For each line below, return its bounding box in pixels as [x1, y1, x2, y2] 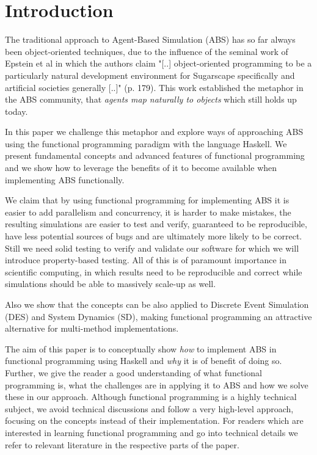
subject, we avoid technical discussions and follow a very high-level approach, [5, 402, 294, 415]
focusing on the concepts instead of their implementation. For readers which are [5, 414, 304, 427]
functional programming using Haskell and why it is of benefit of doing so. [5, 354, 282, 367]
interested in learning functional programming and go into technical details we [5, 426, 298, 439]
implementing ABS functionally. [5, 173, 125, 186]
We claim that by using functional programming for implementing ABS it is [5, 194, 290, 206]
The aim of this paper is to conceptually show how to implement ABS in [5, 342, 277, 355]
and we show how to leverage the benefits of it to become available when [5, 161, 277, 174]
